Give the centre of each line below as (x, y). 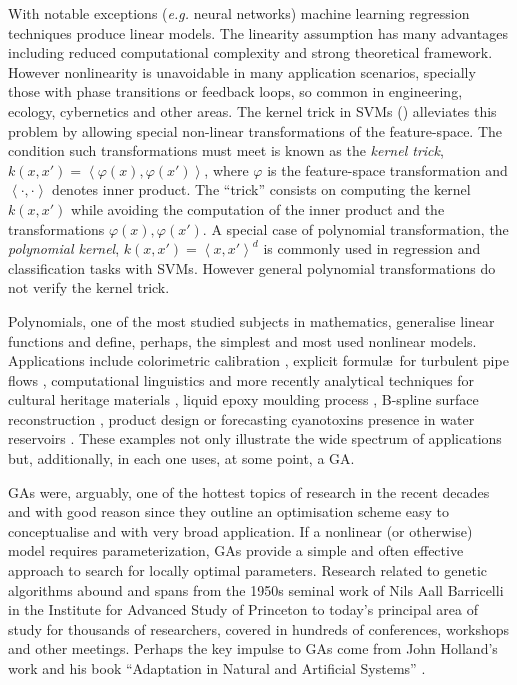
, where (226, 169)
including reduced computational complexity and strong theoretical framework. (250, 52)
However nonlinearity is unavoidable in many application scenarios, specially (242, 71)
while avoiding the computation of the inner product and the (258, 208)
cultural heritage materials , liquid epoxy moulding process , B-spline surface (243, 399)
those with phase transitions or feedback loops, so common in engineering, (235, 91)
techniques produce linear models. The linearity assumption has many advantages (258, 32)
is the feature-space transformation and (387, 169)
